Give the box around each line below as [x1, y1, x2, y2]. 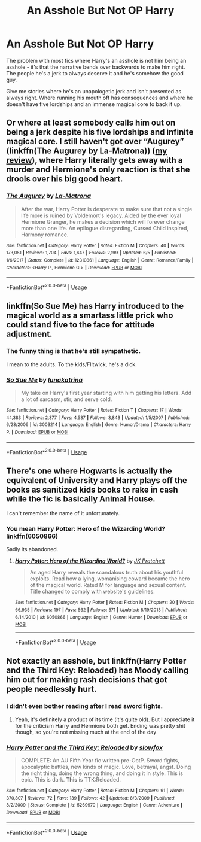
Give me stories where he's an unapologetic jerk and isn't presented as [6, 87, 182, 95]
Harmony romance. [20, 231, 69, 238]
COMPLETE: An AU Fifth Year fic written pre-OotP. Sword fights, [20, 756, 179, 764]
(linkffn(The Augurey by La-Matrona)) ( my [6, 146, 167, 156]
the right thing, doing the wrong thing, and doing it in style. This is [20, 770, 184, 777]
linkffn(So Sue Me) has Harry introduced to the [6, 301, 184, 311]
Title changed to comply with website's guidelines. [29, 588, 155, 595]
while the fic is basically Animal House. [6, 494, 156, 504]
